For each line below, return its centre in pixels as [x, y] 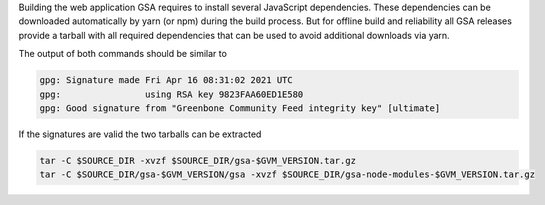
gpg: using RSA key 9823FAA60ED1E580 [171, 94]
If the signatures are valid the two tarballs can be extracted [140, 134]
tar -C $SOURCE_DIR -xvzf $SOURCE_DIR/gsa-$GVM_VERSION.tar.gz [198, 160]
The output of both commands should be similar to [122, 54]
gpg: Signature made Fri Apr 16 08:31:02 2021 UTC [166, 80]
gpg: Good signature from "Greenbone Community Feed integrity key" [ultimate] [240, 108]
